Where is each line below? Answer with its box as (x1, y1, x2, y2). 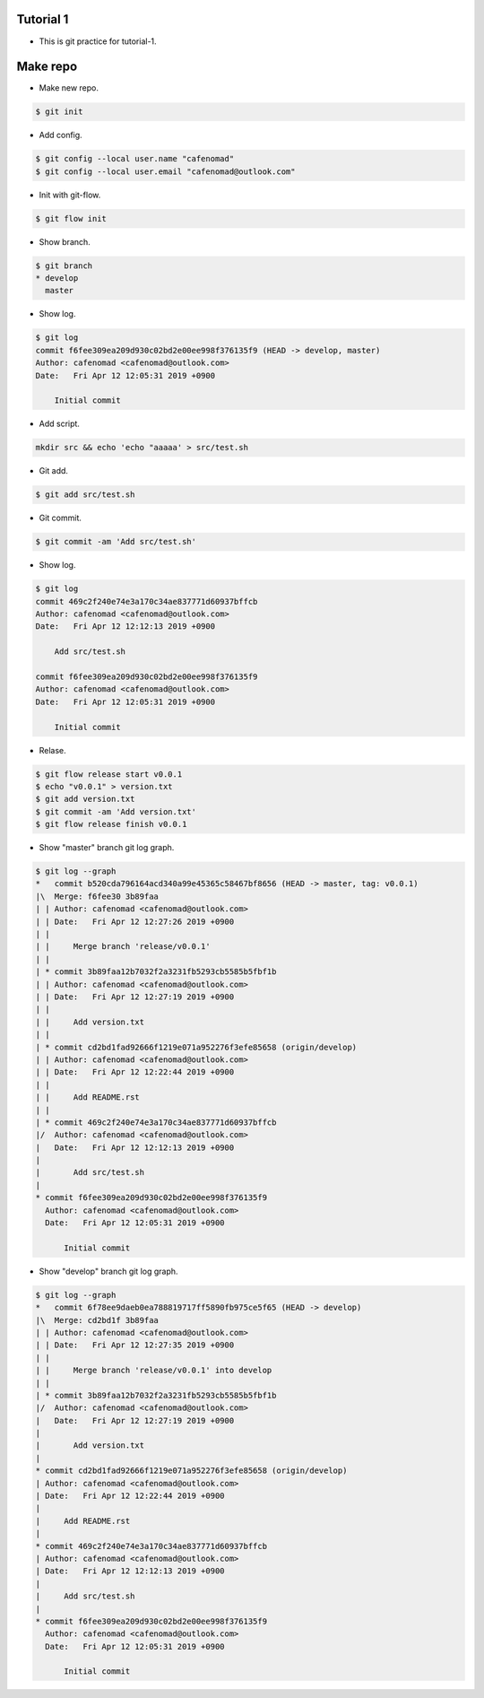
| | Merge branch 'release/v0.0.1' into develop (35, 1365, 272, 1376)
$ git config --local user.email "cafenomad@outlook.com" (35, 166, 296, 177)
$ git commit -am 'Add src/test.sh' (35, 536, 197, 547)
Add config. (39, 130, 82, 141)
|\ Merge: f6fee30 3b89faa (35, 891, 159, 901)
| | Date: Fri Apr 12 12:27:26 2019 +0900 (35, 916, 235, 927)
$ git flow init (35, 213, 108, 223)
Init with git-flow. (39, 189, 101, 200)
